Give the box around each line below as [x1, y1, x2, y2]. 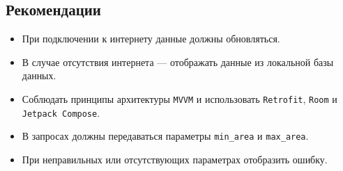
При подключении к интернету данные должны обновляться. [22, 31, 280, 46]
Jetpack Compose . [22, 105, 100, 120]
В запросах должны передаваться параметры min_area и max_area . [22, 129, 309, 143]
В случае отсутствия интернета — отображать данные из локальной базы [22, 54, 334, 69]
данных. [22, 68, 56, 83]
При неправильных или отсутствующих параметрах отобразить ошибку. [22, 152, 328, 166]
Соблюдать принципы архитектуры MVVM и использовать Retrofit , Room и [22, 91, 337, 106]
